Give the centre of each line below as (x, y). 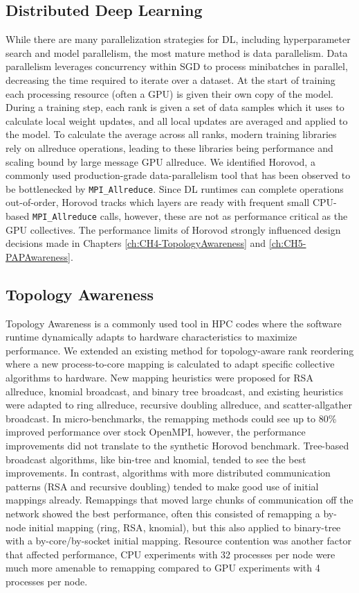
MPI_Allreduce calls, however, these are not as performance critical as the (190, 215)
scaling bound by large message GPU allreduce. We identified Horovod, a (160, 161)
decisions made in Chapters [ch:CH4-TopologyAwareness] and (136, 243)
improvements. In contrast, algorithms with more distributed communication (168, 473)
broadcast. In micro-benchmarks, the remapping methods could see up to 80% (171, 418)
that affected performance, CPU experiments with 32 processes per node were (171, 554)
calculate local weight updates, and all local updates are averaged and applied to (177, 120)
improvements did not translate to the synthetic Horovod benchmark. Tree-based (177, 445)
